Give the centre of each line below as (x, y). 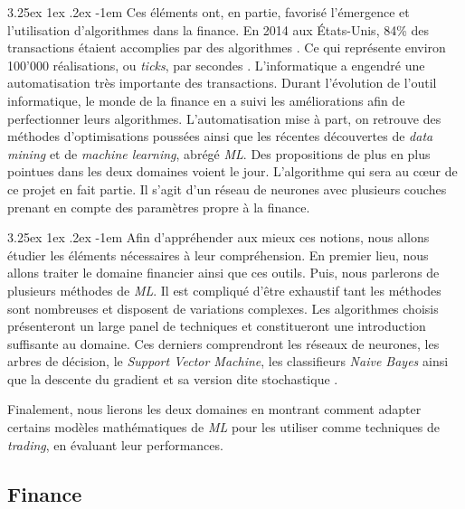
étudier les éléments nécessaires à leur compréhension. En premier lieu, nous (218, 254)
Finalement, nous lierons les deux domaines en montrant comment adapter (214, 409)
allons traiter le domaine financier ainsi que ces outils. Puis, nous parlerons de (223, 273)
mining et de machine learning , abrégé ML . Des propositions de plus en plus (219, 153)
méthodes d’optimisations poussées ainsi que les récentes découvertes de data (220, 136)
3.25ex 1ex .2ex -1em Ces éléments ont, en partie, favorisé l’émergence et (209, 12)
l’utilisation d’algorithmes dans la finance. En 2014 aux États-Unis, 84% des (218, 29)
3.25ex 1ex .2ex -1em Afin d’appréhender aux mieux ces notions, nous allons (218, 237)
